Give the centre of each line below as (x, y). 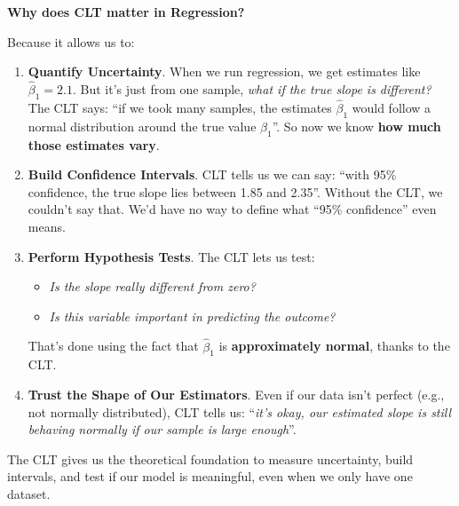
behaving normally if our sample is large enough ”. (162, 429)
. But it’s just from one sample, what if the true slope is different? (252, 89)
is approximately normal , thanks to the (334, 346)
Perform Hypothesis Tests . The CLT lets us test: (171, 256)
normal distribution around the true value (142, 126)
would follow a (392, 108)
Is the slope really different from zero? (152, 286)
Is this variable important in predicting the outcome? (192, 316)
